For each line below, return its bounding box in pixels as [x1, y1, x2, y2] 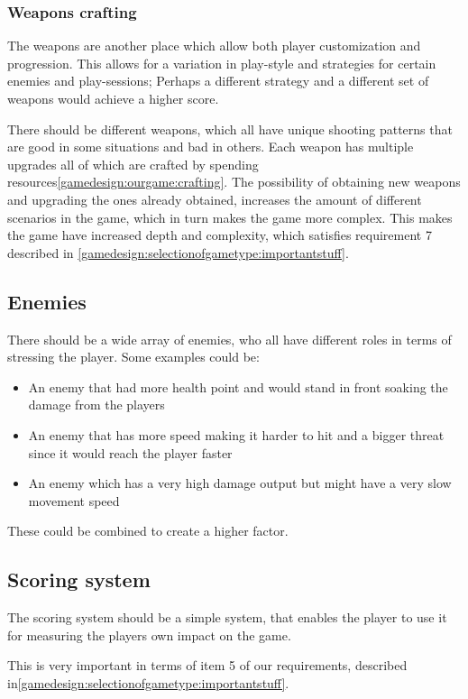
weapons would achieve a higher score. [7, 89, 219, 107]
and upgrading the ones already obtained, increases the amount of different [7, 189, 422, 208]
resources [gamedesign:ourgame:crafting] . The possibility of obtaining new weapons [7, 172, 461, 191]
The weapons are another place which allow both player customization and [7, 36, 421, 55]
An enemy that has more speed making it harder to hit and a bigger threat [28, 425, 445, 444]
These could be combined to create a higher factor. [7, 521, 289, 540]
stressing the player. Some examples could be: [7, 347, 260, 366]
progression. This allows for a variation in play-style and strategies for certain [7, 53, 436, 72]
